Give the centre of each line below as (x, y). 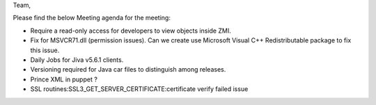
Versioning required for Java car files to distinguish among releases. (128, 70)
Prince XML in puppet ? (64, 79)
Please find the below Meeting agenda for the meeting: (92, 18)
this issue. (45, 50)
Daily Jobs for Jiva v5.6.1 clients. (77, 60)
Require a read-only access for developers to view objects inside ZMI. (131, 31)
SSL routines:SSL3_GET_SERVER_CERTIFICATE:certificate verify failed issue (139, 89)
